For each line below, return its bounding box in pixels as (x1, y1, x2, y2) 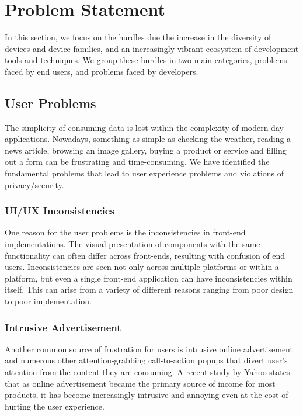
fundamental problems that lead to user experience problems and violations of (5, 167, 284, 179)
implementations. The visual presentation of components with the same (5, 238, 260, 250)
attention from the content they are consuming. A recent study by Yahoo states (5, 366, 290, 378)
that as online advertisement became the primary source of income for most (5, 377, 276, 389)
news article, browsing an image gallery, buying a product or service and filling (5, 144, 287, 156)
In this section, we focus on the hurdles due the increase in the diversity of (5, 31, 271, 43)
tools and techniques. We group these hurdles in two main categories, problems (5, 54, 287, 66)
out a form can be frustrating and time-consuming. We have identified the (5, 155, 270, 168)
